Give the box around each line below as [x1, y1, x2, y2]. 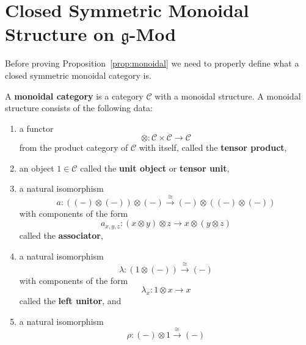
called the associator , [19, 228, 103, 241]
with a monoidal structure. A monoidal [155, 89, 301, 102]
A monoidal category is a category [5, 89, 144, 102]
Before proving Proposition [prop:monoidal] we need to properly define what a [5, 57, 299, 70]
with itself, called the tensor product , [139, 141, 287, 154]
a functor [19, 122, 54, 134]
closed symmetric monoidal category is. [5, 68, 151, 81]
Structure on [5, 21, 115, 46]
